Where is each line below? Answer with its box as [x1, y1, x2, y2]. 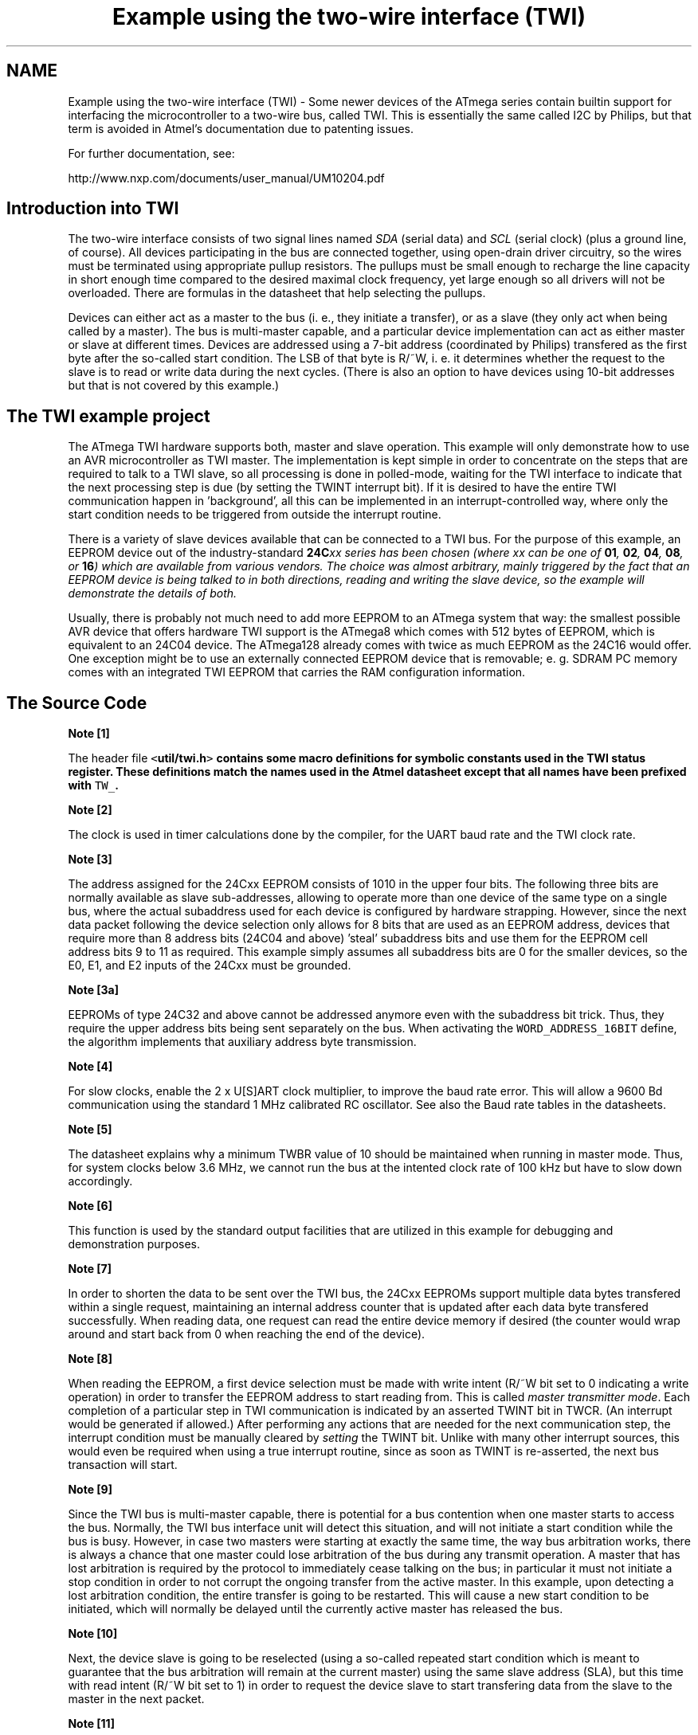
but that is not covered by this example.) [68, 378, 280, 393]
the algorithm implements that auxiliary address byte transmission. [68, 1035, 417, 1049]
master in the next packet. [68, 1692, 205, 1706]
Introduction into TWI [6, 198, 179, 219]
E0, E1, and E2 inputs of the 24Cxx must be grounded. [68, 958, 351, 973]
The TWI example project [6, 405, 210, 426]
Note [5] [68, 1122, 112, 1137]
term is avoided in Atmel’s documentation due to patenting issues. [68, 121, 414, 135]
